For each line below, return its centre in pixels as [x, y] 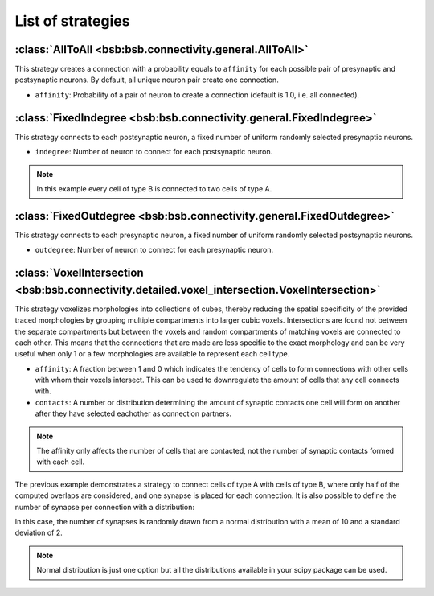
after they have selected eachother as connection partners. [133, 413]
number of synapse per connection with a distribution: [105, 507]
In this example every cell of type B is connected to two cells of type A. [154, 188]
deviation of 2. [39, 533]
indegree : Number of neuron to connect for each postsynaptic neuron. [154, 152]
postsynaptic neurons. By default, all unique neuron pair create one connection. [147, 80]
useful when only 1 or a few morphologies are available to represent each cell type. [152, 354]
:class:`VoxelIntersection [79, 273]
